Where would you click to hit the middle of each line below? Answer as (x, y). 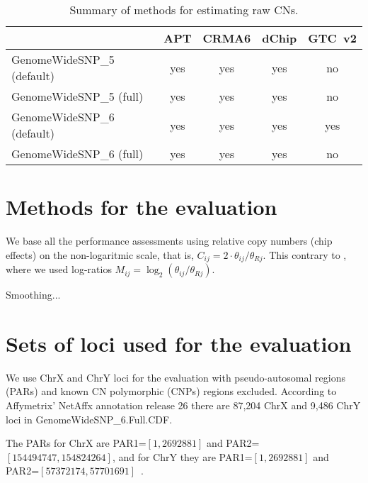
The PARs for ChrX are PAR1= (76, 443)
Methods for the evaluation (142, 207)
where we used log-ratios (59, 269)
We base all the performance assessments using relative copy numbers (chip (169, 241)
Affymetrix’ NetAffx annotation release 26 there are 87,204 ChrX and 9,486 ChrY (183, 405)
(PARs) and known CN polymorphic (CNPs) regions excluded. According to (171, 391)
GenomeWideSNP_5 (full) (77, 96)
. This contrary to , (305, 254)
